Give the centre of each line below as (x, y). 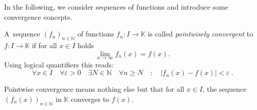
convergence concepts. (38, 16)
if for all (44, 45)
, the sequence (225, 89)
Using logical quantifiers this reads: (59, 64)
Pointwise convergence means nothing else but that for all (94, 89)
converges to (90, 99)
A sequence (22, 34)
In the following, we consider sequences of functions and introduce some (116, 7)
